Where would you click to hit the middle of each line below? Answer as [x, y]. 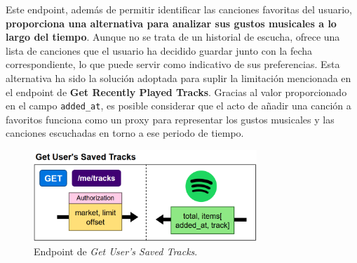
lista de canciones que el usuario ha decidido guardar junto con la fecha [159, 50]
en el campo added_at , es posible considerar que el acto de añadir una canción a [178, 106]
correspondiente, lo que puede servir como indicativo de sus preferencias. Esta [173, 64]
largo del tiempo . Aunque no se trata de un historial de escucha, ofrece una [173, 37]
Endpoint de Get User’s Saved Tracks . [116, 251]
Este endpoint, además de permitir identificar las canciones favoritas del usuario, [179, 9]
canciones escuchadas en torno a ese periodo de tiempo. [125, 133]
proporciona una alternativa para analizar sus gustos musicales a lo [171, 23]
